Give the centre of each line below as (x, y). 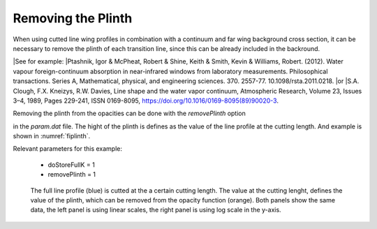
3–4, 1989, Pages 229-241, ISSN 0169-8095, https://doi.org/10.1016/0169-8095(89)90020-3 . (146, 101)
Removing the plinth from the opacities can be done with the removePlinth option (129, 113)
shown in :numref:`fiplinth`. (52, 136)
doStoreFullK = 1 (72, 165)
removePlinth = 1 (72, 175)
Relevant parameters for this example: (67, 149)
